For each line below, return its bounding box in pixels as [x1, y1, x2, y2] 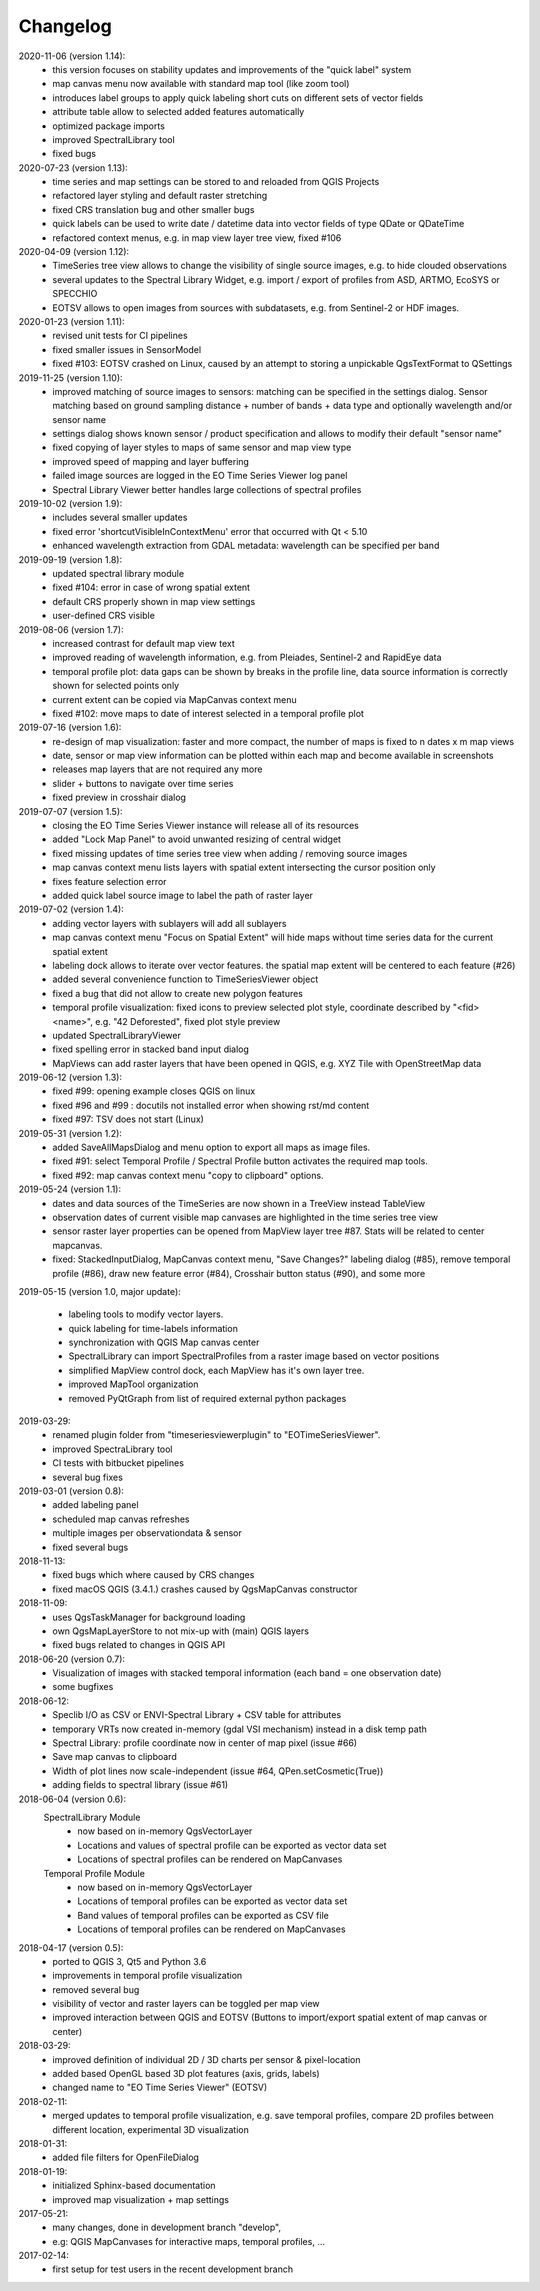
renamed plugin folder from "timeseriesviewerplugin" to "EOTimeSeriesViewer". [52, 1429, 381, 1441]
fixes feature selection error [52, 875, 167, 887]
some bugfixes [52, 1681, 114, 1693]
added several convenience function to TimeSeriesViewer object [52, 973, 319, 985]
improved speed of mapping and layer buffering [52, 455, 250, 467]
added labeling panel [52, 1499, 139, 1511]
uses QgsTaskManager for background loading [52, 1611, 246, 1623]
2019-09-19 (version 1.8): [18, 553, 123, 565]
